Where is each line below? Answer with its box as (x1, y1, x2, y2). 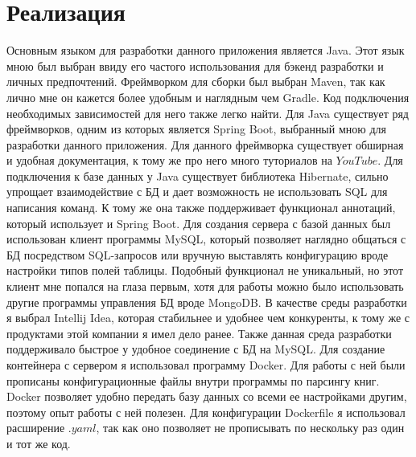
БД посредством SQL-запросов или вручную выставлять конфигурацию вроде (6, 246, 389, 263)
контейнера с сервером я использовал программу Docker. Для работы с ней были (6, 357, 406, 373)
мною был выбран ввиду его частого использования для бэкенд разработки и (6, 57, 384, 74)
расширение (6, 419, 65, 436)
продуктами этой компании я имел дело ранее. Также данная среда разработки (6, 324, 392, 341)
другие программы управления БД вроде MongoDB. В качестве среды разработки (6, 293, 407, 310)
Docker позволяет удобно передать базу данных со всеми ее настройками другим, (6, 388, 407, 405)
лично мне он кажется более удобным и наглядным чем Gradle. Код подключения (6, 88, 410, 105)
